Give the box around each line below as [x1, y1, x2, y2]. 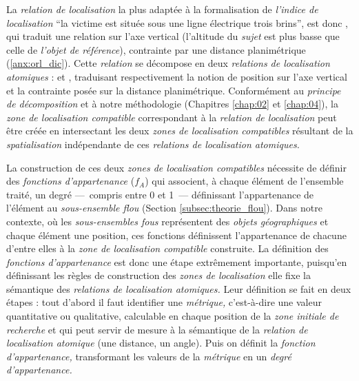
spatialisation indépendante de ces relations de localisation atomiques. [6, 136, 300, 151]
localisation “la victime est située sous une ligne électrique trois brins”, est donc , [6, 15, 349, 30]
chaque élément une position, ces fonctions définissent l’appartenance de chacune [6, 227, 347, 242]
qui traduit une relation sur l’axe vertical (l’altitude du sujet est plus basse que [6, 29, 340, 43]
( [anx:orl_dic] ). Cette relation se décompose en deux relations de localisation [6, 56, 330, 70]
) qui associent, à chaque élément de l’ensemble [145, 174, 344, 188]
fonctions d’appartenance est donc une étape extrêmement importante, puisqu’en [6, 254, 347, 269]
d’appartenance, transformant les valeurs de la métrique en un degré [6, 349, 291, 363]
